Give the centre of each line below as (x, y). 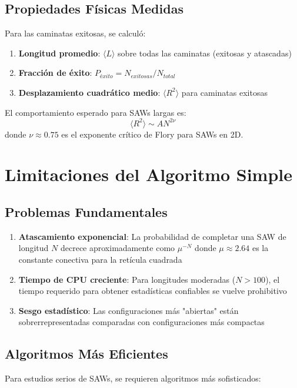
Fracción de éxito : (55, 73)
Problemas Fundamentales (86, 212)
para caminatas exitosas (224, 92)
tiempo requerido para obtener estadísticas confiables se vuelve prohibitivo (153, 291)
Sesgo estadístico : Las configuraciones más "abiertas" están (129, 310)
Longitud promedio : (59, 53)
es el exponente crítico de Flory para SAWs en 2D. (152, 134)
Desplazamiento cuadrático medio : (89, 92)
